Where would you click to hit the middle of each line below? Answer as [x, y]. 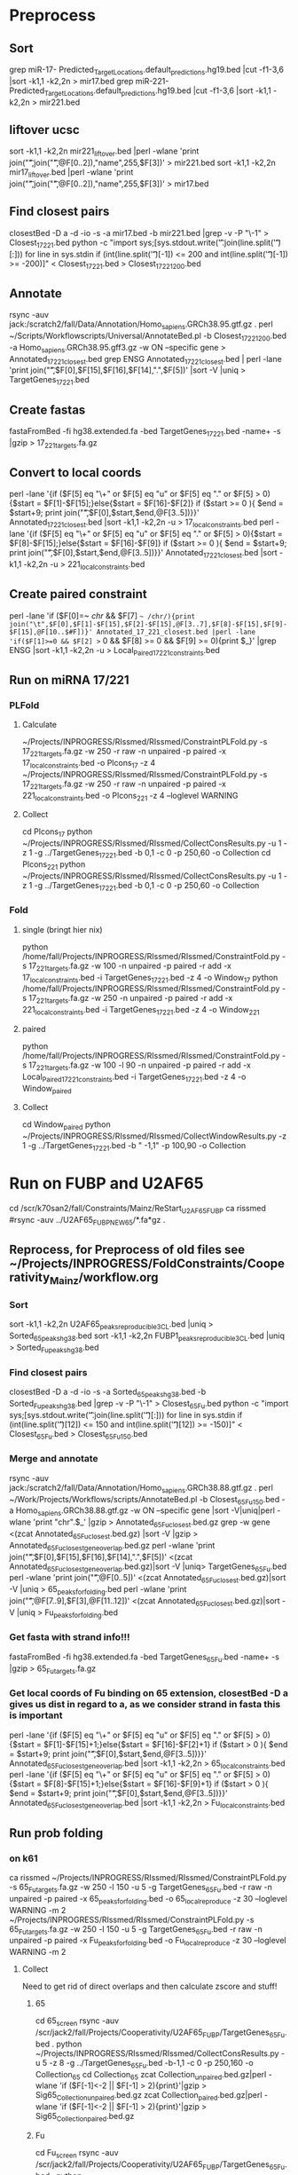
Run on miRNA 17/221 [70, 680]
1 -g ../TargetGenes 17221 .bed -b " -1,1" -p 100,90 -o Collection [134, 1147]
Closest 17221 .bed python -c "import [73, 243]
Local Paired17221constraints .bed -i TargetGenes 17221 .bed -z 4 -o [134, 1077]
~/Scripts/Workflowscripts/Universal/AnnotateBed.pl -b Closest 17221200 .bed [148, 336]
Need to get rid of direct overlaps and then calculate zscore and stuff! [149, 1986]
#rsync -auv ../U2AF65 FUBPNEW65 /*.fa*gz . [87, 1221]
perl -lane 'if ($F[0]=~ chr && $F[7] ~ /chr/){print [102, 615]
